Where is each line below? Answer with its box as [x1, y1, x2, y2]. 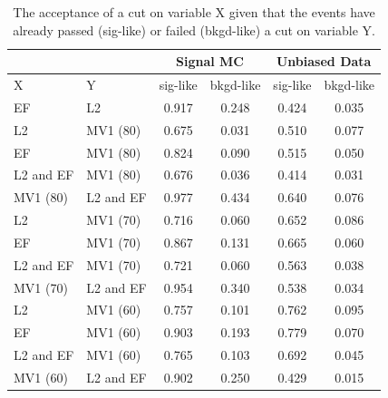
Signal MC [176, 52, 244, 71]
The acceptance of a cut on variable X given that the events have [13, 3, 375, 21]
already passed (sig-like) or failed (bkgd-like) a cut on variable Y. [13, 20, 375, 39]
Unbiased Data [276, 52, 372, 71]
